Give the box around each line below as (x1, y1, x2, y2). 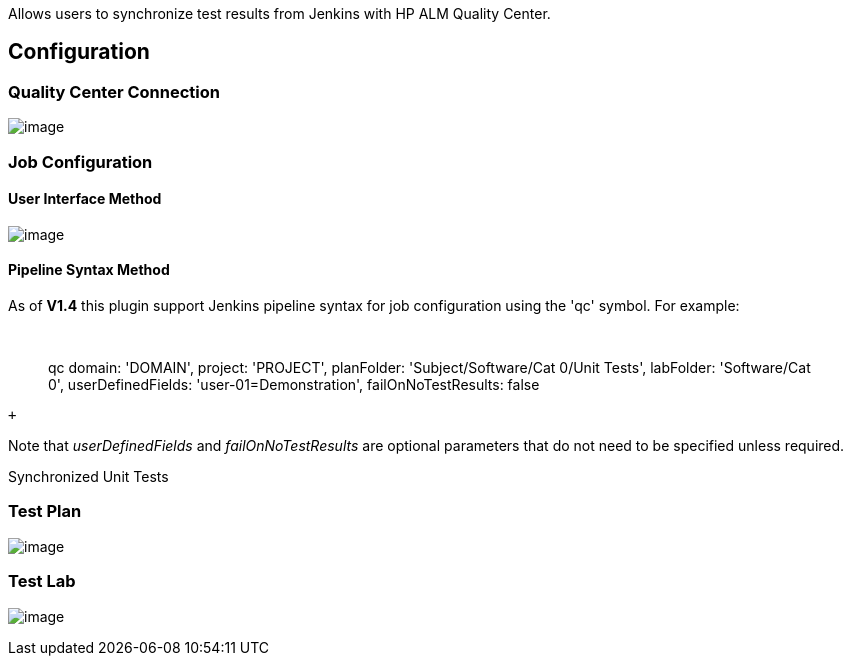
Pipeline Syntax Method (8, 261, 170, 279)
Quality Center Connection (8, 81, 220, 102)
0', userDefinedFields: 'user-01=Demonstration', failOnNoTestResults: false (48, 376, 540, 394)
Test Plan (8, 501, 82, 522)
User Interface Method (8, 190, 162, 208)
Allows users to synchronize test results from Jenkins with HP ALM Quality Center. (8, 5, 551, 22)
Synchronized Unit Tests (8, 468, 169, 486)
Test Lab (8, 571, 76, 592)
